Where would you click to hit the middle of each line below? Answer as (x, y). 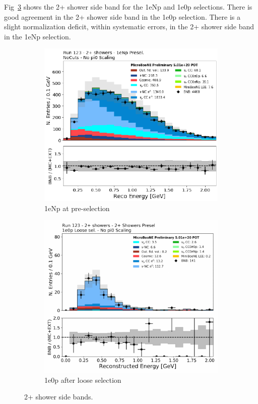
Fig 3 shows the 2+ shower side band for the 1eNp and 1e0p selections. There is (128, 7)
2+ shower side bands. (59, 397)
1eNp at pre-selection (77, 208)
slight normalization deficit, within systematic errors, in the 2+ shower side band (129, 27)
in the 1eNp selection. (38, 36)
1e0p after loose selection (83, 380)
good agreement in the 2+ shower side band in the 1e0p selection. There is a (122, 16)
